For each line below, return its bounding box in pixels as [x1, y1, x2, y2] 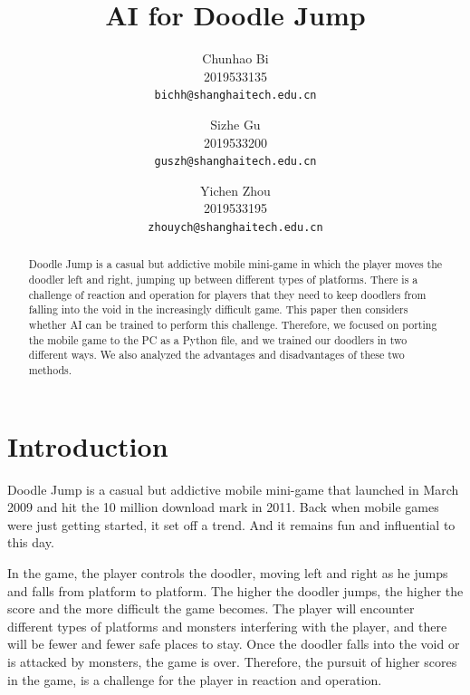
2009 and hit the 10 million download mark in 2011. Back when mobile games [7, 497, 439, 516]
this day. [7, 533, 54, 552]
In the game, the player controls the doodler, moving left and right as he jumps [7, 564, 448, 583]
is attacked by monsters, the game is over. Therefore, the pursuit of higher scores [7, 652, 457, 671]
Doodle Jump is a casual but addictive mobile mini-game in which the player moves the [28, 256, 443, 272]
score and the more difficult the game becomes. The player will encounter [7, 599, 415, 618]
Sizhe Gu [210, 114, 261, 133]
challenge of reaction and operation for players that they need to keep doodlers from [28, 286, 427, 302]
